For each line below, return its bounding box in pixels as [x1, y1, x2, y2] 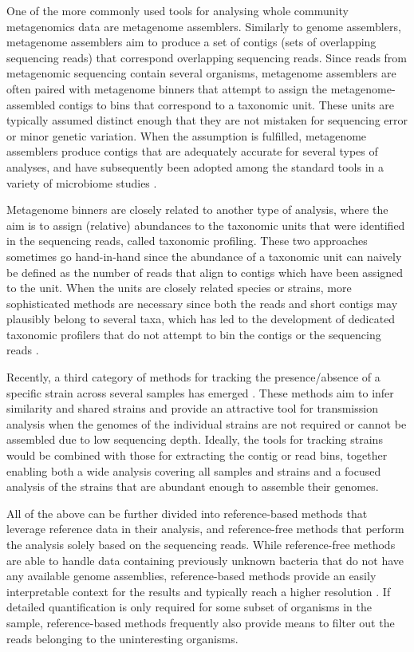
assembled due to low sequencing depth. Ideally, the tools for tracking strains [6, 431, 383, 448]
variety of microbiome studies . [6, 174, 157, 191]
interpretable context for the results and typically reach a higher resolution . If [6, 583, 391, 599]
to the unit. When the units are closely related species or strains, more [6, 279, 352, 296]
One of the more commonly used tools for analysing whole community [6, 2, 349, 18]
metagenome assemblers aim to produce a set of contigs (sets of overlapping [6, 34, 377, 50]
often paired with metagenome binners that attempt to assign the [6, 80, 328, 97]
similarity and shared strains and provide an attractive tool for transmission [6, 400, 378, 417]
